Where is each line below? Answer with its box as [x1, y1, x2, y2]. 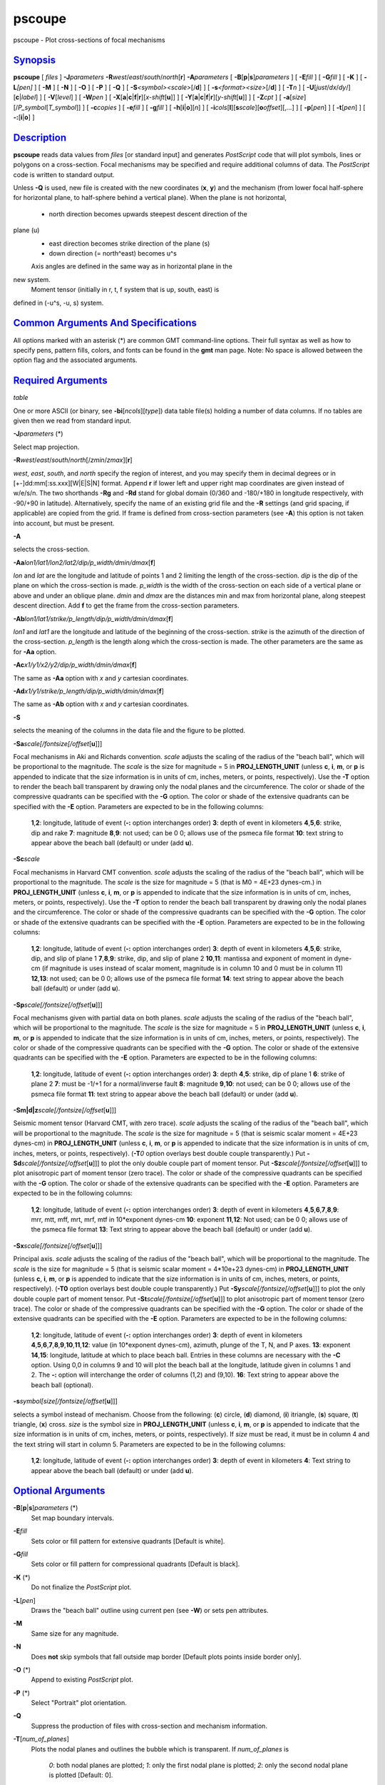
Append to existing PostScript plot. [31, 1675, 133, 1684]
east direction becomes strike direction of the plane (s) [48, 239, 210, 248]
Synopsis [13, 54, 56, 66]
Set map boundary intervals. [31, 1514, 114, 1522]
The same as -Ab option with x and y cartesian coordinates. [13, 700, 189, 708]
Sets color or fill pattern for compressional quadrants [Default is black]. [31, 1560, 240, 1569]
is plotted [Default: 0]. [48, 1771, 113, 1779]
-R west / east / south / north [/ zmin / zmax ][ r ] [13, 456, 133, 464]
